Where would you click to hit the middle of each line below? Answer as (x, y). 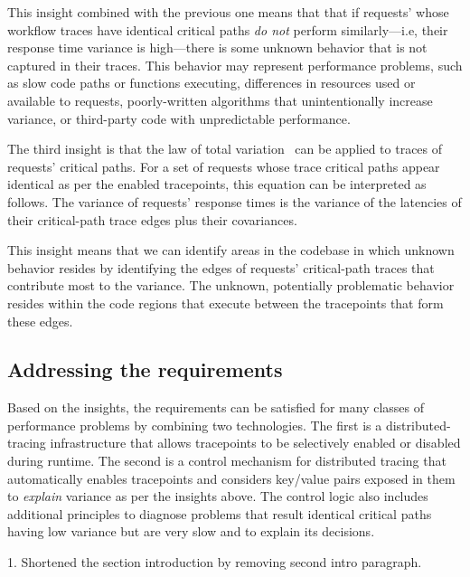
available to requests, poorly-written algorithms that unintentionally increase (220, 100)
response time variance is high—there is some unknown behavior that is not (217, 47)
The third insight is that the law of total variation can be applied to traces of (225, 149)
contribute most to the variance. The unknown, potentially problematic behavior (231, 285)
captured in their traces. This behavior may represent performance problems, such (235, 65)
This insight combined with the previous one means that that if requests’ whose (228, 12)
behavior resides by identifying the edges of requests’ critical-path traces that (221, 267)
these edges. (40, 321)
